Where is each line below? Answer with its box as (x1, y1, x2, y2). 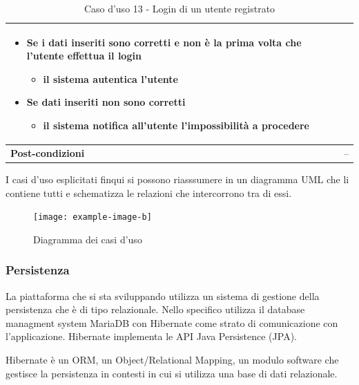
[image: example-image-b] (33, 212, 152, 223)
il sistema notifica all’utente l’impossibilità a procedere (43, 118, 309, 132)
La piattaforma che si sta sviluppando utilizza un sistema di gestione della (6, 288, 320, 303)
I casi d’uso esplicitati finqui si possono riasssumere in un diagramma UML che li (6, 171, 349, 186)
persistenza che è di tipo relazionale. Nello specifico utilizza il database (6, 302, 305, 317)
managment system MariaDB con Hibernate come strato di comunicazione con (6, 315, 338, 330)
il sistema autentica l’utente (43, 71, 178, 86)
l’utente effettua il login (26, 48, 142, 63)
